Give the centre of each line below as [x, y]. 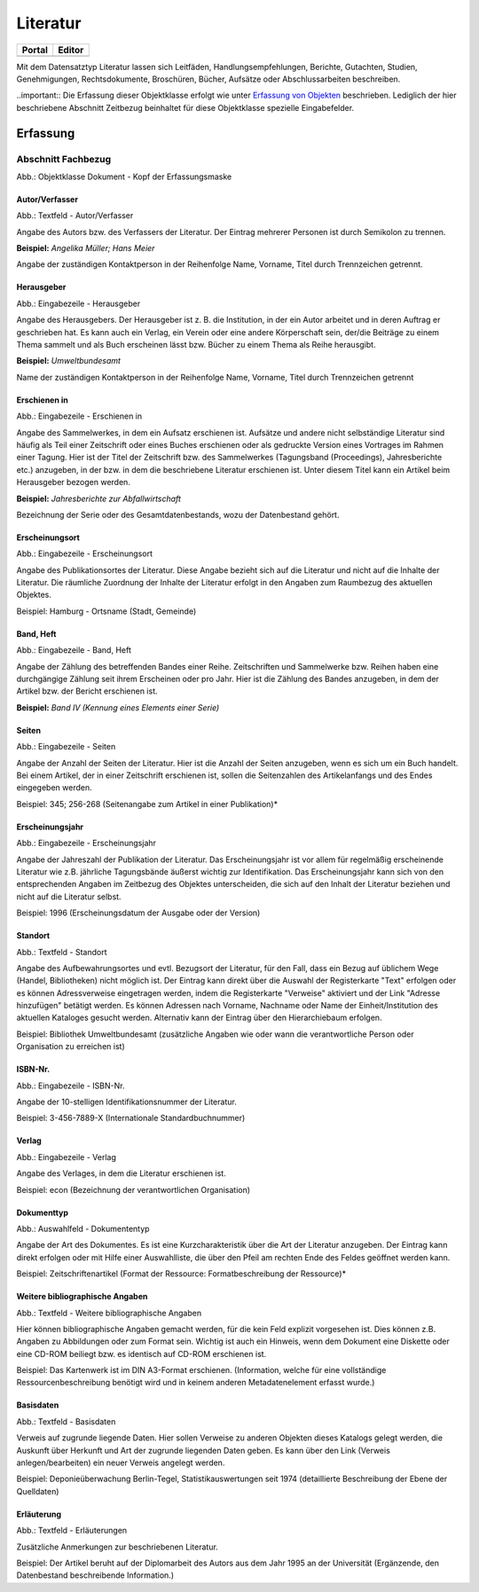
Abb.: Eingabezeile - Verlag [67, 1157]
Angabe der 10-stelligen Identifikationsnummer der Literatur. [126, 1102]
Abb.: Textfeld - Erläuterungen [72, 1531]
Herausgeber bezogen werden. [73, 482]
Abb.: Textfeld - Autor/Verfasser [75, 216]
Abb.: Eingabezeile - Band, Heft [74, 650]
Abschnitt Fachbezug [64, 159]
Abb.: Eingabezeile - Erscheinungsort [84, 553]
